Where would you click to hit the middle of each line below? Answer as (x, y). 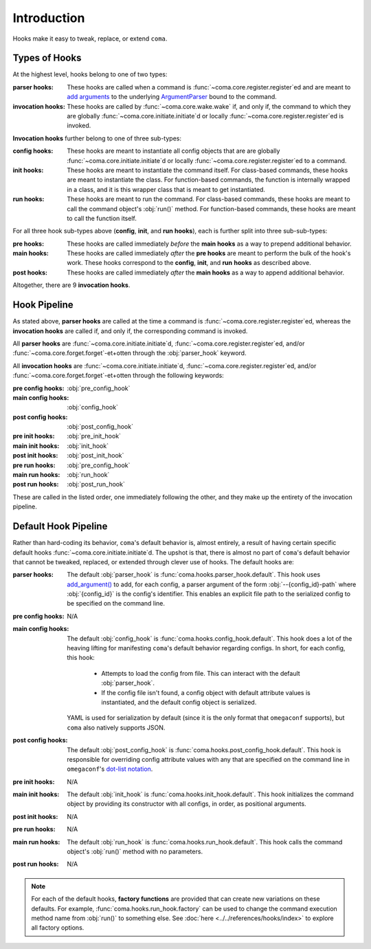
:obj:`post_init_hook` (95, 456)
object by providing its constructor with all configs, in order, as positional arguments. (187, 804)
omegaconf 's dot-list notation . (110, 769)
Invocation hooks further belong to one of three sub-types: (97, 138)
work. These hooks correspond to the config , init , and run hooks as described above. (189, 263)
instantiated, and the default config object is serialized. (179, 702)
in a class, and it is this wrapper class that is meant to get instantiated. (166, 189)
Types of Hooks (47, 58)
